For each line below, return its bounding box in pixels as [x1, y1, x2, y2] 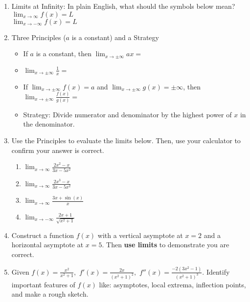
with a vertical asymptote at [97, 230, 183, 240]
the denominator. [23, 119, 75, 129]
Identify [206, 266, 230, 277]
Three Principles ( [11, 32, 66, 42]
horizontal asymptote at [11, 239, 84, 250]
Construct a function [11, 230, 74, 240]
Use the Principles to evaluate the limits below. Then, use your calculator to [11, 135, 241, 146]
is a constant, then [36, 48, 91, 59]
